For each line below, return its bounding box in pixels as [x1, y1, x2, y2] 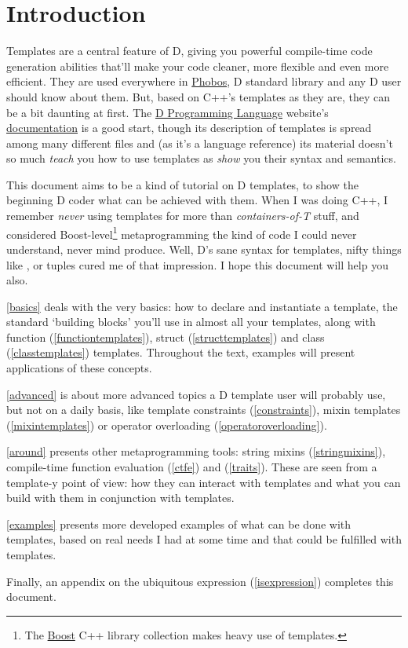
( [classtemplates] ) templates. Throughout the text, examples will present [6, 344, 355, 361]
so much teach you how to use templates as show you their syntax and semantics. [6, 150, 396, 167]
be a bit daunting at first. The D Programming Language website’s [6, 104, 329, 120]
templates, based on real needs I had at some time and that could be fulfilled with [6, 531, 402, 547]
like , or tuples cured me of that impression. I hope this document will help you [6, 256, 388, 273]
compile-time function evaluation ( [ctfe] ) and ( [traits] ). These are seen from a [6, 459, 377, 475]
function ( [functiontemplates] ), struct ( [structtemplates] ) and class [6, 328, 325, 345]
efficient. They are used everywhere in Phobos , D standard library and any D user [6, 73, 402, 90]
